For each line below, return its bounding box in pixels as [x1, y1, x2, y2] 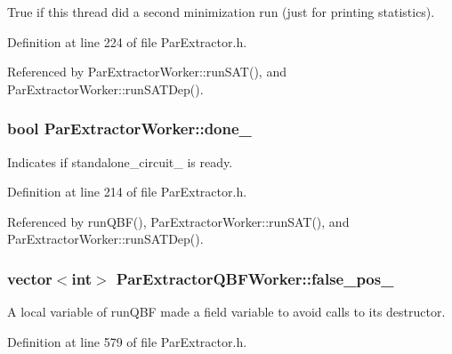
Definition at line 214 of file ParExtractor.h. [7, 182, 247, 201]
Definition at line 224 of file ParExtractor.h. [7, 32, 247, 51]
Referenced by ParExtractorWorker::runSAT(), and [7, 62, 287, 81]
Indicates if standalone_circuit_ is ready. [7, 152, 233, 171]
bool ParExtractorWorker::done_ [7, 117, 252, 140]
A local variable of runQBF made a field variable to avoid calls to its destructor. [7, 302, 446, 321]
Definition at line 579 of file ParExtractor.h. [7, 332, 247, 350]
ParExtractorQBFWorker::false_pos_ [116, 267, 394, 289]
